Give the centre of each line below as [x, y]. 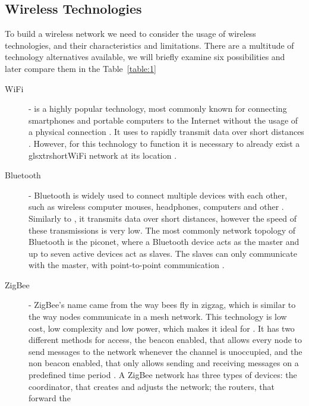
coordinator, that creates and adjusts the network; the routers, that [152, 386]
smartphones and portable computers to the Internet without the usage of [163, 120]
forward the [50, 398]
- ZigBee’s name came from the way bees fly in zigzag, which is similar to [162, 305]
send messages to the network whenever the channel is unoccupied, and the [165, 351]
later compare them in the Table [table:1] [81, 68]
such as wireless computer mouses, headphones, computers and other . [156, 207]
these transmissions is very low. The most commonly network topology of [162, 230]
